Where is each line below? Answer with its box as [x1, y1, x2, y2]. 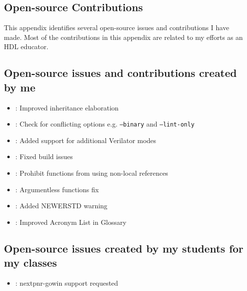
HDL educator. [4, 41, 49, 52]
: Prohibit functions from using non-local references [15, 168, 168, 178]
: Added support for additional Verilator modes [15, 135, 157, 145]
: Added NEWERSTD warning [15, 200, 107, 211]
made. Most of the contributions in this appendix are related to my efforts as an [4, 32, 243, 42]
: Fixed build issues [15, 151, 73, 162]
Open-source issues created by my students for [4, 240, 244, 255]
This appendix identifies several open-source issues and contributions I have [4, 22, 229, 33]
